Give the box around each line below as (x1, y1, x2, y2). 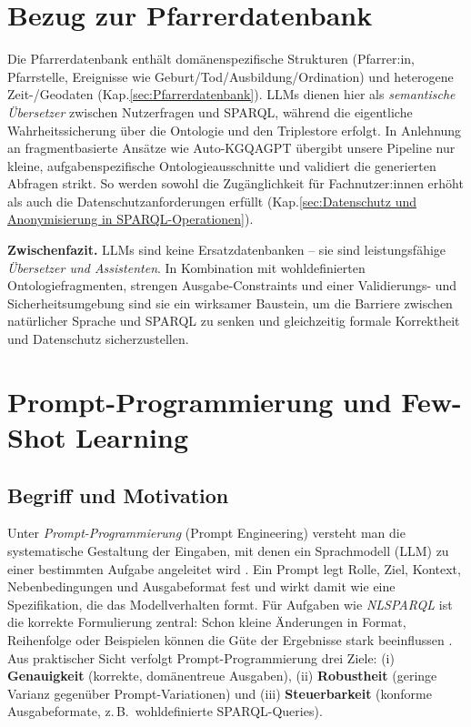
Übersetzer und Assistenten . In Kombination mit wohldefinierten (7, 257, 366, 277)
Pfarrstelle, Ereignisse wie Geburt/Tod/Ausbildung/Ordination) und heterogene (7, 66, 454, 86)
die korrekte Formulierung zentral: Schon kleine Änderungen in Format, (7, 612, 406, 631)
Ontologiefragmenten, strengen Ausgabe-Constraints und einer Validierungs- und (7, 276, 457, 295)
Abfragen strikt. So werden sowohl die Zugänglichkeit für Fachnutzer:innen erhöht (7, 174, 464, 193)
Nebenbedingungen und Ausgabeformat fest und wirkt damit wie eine (7, 577, 396, 596)
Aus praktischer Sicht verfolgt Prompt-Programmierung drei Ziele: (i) (7, 648, 395, 667)
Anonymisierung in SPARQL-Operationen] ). (7, 209, 254, 228)
